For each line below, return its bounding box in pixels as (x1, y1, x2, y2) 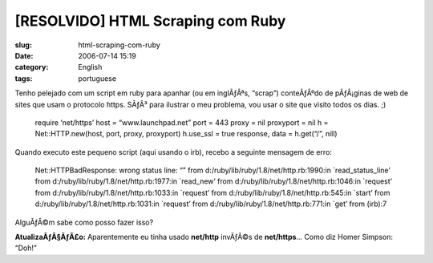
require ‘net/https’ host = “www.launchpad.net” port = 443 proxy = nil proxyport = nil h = (34, 117, 329, 127)
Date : (14, 51, 34, 60)
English (78, 63, 103, 72)
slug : (14, 40, 32, 50)
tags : (14, 73, 33, 83)
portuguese (78, 73, 116, 83)
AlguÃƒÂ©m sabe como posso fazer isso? (14, 217, 154, 227)
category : (14, 63, 49, 72)
